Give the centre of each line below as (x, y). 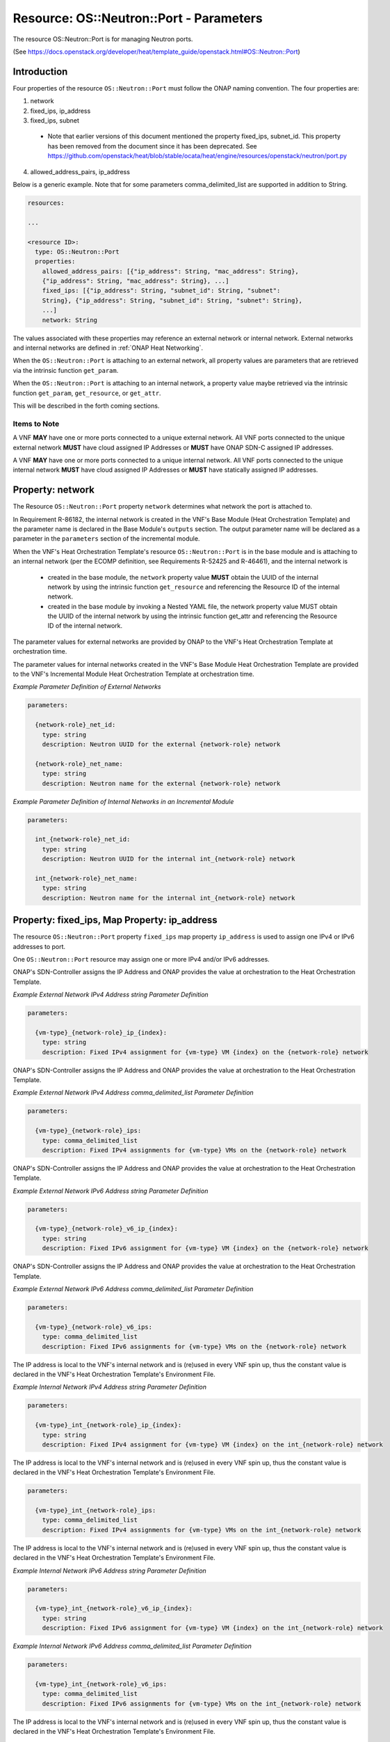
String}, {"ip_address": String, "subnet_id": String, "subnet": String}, (172, 300)
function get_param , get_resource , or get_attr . (87, 393)
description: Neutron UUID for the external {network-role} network (161, 744)
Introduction (40, 71)
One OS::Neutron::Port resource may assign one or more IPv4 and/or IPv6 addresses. (141, 959)
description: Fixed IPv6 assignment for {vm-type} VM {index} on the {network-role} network (205, 1248)
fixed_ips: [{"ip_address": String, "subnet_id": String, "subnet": (161, 291)
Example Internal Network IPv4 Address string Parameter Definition (110, 1387)
